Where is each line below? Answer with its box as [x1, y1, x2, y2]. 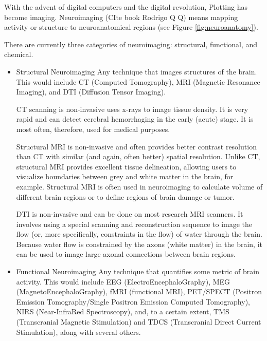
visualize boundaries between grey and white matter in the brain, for [16, 171, 234, 182]
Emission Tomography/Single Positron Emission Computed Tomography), [16, 296, 250, 307]
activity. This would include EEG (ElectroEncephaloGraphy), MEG [16, 276, 230, 287]
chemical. [4, 49, 33, 60]
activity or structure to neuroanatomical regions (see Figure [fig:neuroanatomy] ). [4, 22, 258, 32]
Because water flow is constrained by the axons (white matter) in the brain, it [16, 238, 262, 249]
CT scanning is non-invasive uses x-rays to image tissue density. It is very [16, 103, 248, 114]
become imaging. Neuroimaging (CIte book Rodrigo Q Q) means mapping [4, 11, 238, 22]
